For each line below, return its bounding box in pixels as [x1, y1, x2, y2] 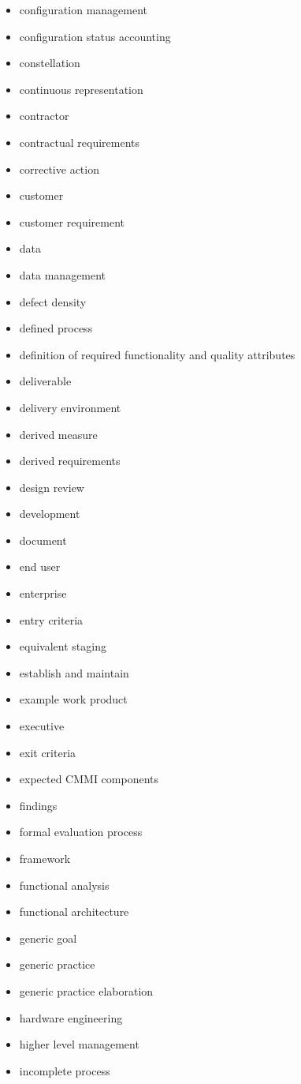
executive [19, 718, 65, 734]
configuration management [19, 2, 148, 17]
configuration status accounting [19, 28, 171, 44]
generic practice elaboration [19, 982, 154, 999]
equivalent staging [19, 638, 106, 655]
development [19, 505, 80, 522]
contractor [19, 107, 69, 124]
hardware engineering [19, 1009, 123, 1026]
